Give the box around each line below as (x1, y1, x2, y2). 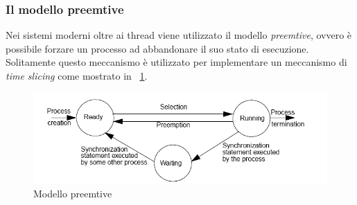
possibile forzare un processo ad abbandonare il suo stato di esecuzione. (6, 41, 309, 55)
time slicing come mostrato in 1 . (6, 69, 148, 82)
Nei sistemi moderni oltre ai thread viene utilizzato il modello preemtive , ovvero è (6, 28, 352, 42)
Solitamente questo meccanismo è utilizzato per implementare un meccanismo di (6, 55, 347, 69)
